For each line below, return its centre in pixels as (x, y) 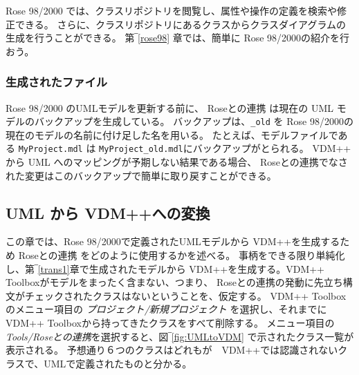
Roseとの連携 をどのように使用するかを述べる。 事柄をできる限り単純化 (182, 255)
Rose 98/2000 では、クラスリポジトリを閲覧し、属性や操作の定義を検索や (172, 10)
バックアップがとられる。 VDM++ (272, 148)
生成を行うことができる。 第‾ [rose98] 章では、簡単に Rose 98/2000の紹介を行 (178, 38)
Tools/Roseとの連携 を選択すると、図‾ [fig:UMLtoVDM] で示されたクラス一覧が (180, 336)
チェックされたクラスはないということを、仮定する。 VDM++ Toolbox (185, 295)
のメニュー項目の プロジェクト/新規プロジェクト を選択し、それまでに (166, 309)
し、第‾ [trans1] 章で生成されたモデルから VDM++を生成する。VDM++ (165, 268)
